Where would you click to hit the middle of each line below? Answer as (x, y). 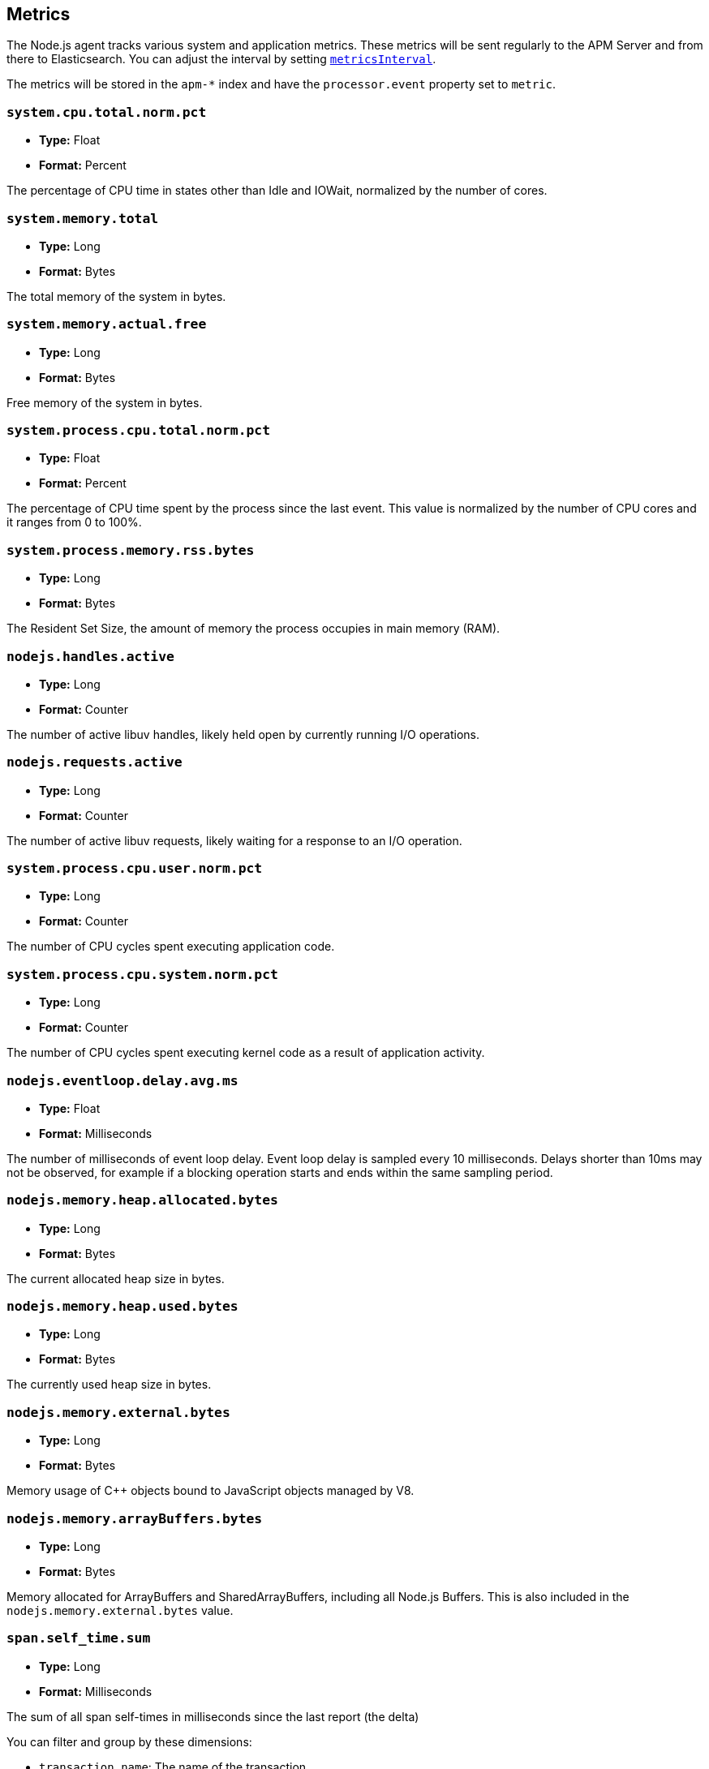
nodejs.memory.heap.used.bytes (122, 1307)
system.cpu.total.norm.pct (107, 112)
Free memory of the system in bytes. (105, 402)
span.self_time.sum (79, 1638)
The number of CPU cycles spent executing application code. (171, 947)
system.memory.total (83, 218)
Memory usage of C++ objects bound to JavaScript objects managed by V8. (211, 1491)
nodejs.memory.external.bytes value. (120, 1610)
